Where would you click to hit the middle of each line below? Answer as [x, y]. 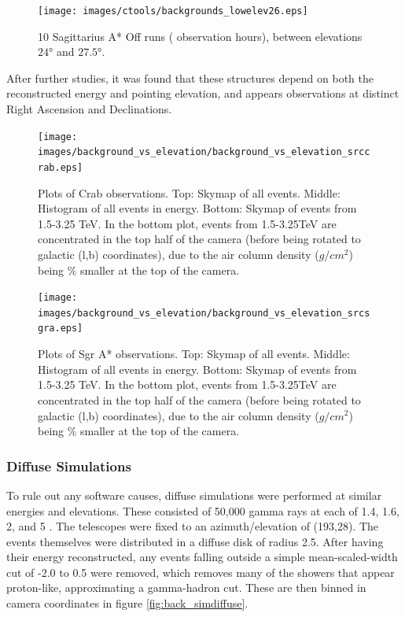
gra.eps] [61, 329]
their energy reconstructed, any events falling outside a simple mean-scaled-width [202, 557]
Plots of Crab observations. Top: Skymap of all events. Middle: [189, 192]
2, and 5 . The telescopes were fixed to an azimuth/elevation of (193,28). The [193, 526]
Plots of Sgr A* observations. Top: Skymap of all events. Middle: [194, 354]
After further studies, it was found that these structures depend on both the [190, 78]
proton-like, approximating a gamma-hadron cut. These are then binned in [186, 587]
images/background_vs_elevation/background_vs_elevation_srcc [204, 152]
